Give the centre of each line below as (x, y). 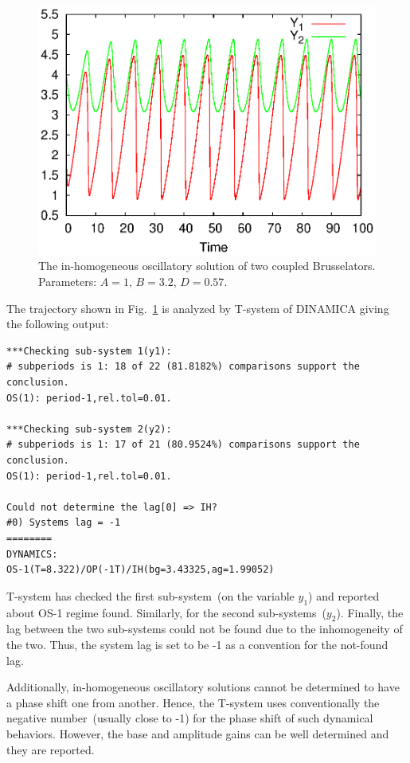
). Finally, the (370, 612)
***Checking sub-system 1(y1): (89, 351)
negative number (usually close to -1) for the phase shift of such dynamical (190, 718)
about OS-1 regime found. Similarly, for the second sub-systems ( (166, 612)
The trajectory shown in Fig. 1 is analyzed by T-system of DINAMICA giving (198, 308)
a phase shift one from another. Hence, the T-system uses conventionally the (193, 702)
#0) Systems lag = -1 (64, 523)
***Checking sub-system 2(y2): (89, 429)
